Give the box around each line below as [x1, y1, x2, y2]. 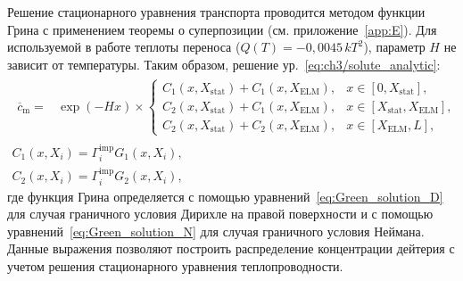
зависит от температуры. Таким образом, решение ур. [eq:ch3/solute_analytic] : [7, 54, 441, 73]
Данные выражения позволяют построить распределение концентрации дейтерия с [7, 239, 455, 258]
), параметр [363, 37, 426, 56]
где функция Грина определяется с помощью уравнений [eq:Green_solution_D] [7, 186, 443, 205]
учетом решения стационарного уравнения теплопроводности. [7, 256, 343, 275]
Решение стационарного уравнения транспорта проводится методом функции [7, 3, 426, 21]
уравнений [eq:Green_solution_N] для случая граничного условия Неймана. [7, 221, 425, 240]
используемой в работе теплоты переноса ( [7, 37, 241, 56]
